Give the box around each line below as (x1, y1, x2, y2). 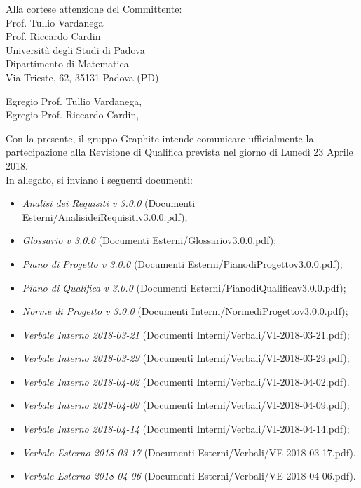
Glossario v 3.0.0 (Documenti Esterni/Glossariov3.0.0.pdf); (22, 233, 277, 248)
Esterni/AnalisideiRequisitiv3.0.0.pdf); (22, 209, 188, 224)
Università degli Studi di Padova (6, 42, 145, 57)
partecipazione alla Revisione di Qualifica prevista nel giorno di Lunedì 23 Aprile (6, 144, 353, 159)
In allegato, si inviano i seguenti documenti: (6, 172, 193, 187)
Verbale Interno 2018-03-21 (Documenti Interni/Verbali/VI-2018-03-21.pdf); (22, 327, 350, 341)
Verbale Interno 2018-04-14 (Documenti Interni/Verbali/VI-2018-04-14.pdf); (22, 421, 350, 436)
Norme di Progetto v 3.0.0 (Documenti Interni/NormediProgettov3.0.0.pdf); (22, 304, 348, 318)
